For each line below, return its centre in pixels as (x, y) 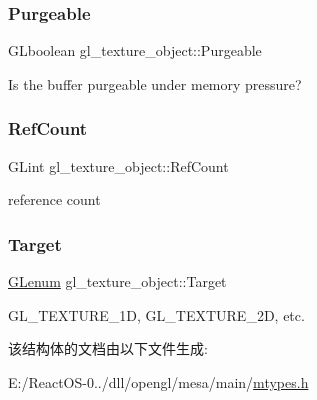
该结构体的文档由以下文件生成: (108, 348)
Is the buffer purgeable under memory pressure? (155, 83)
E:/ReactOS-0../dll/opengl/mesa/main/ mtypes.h (158, 381)
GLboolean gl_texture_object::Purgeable (135, 50)
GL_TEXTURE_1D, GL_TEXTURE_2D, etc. (156, 314)
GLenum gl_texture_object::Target (117, 281)
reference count (54, 199)
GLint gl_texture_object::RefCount (118, 165)
